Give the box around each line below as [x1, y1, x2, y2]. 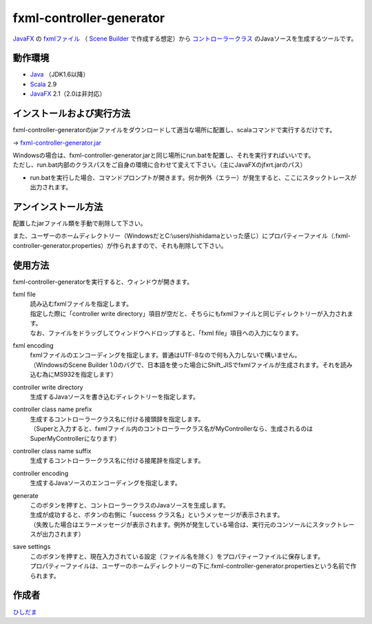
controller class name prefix [12, 405, 92, 413]
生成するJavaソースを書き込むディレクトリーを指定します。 [30, 393, 200, 401]
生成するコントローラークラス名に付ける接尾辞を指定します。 [30, 457, 205, 465]
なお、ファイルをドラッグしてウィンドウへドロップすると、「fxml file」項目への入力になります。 [30, 329, 302, 337]
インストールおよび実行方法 [12, 107, 131, 120]
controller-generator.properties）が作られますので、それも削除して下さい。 [12, 241, 227, 249]
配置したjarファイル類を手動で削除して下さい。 [12, 219, 147, 227]
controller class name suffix [12, 446, 92, 455]
